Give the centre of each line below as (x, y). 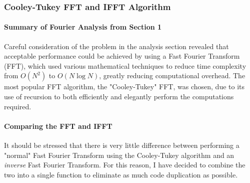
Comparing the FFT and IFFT (58, 126)
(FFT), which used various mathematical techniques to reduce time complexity (125, 65)
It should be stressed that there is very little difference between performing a (122, 145)
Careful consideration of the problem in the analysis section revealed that (116, 46)
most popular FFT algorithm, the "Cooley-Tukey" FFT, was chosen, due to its (124, 86)
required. (18, 106)
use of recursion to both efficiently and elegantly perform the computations (119, 97)
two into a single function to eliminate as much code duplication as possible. (121, 174)
